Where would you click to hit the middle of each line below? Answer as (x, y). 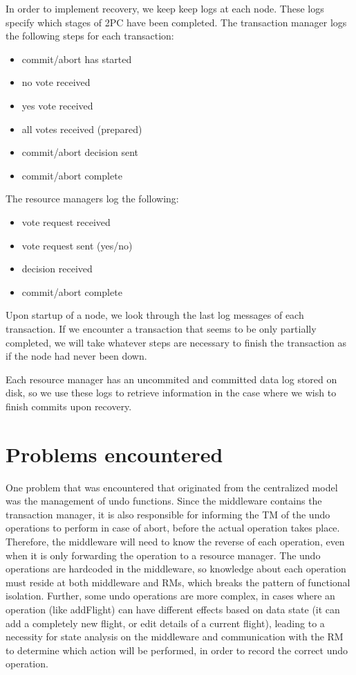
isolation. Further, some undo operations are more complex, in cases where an (170, 596)
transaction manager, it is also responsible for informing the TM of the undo (168, 514)
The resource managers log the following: (92, 199)
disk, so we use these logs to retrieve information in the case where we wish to (171, 393)
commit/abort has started (77, 59)
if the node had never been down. (76, 356)
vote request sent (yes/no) (77, 245)
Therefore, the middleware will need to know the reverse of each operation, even (175, 541)
